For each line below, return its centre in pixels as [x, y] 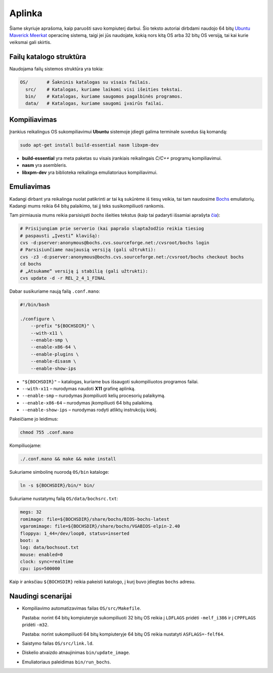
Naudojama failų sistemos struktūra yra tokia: [56, 69]
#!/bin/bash [35, 305]
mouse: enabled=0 [41, 554]
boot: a [29, 540]
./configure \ [37, 319]
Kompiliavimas [33, 120]
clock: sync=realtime [47, 562]
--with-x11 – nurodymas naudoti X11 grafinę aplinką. [79, 388]
